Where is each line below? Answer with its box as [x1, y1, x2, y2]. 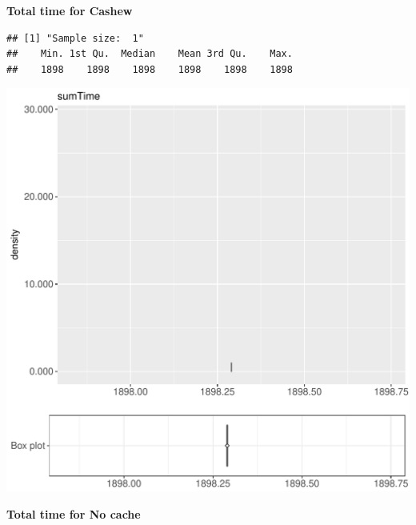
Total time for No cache [6, 505, 141, 522]
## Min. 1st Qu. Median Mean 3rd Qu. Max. [6, 48, 293, 60]
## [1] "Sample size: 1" [6, 32, 144, 44]
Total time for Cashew [6, 2, 133, 18]
